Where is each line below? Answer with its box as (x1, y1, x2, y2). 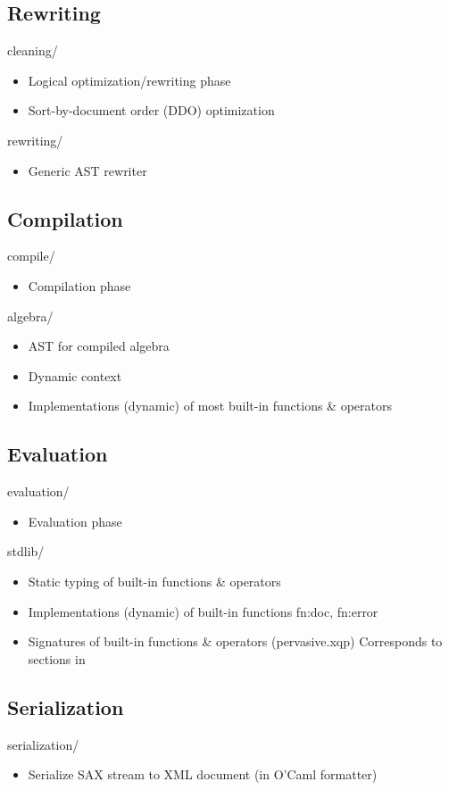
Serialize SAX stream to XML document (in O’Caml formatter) (28, 765, 378, 784)
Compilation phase (28, 276, 131, 295)
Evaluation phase (28, 511, 122, 530)
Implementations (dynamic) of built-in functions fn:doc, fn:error (28, 602, 378, 620)
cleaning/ (7, 41, 58, 60)
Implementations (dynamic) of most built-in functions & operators (28, 396, 392, 415)
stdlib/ (7, 542, 45, 561)
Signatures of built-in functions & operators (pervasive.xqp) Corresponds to (28, 632, 443, 651)
